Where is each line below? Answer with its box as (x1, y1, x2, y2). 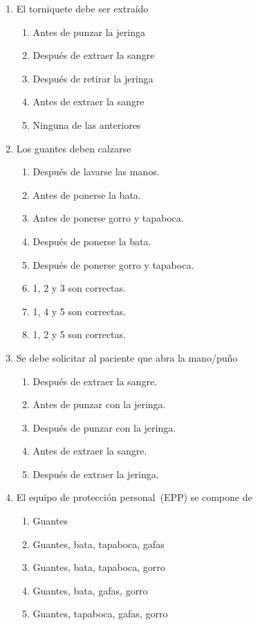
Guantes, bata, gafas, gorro (33, 583, 148, 597)
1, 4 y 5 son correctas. (33, 303, 126, 318)
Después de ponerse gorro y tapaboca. (33, 257, 194, 272)
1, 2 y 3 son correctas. (33, 281, 126, 295)
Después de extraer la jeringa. (33, 466, 159, 481)
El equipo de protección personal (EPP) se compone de (16, 490, 252, 504)
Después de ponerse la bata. (33, 234, 151, 248)
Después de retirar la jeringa (33, 71, 154, 85)
